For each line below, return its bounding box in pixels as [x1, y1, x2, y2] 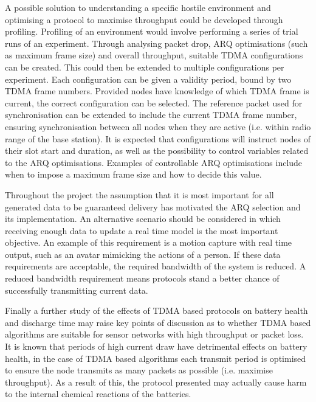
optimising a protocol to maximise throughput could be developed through [5, 13, 283, 26]
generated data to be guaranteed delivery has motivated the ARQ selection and [5, 200, 301, 213]
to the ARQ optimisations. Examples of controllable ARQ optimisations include [5, 156, 303, 168]
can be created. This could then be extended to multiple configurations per [5, 60, 284, 73]
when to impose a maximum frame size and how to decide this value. [5, 168, 262, 181]
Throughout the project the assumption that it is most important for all [5, 188, 274, 201]
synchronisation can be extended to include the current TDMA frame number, [5, 108, 297, 121]
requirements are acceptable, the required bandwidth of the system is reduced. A [5, 260, 306, 272]
